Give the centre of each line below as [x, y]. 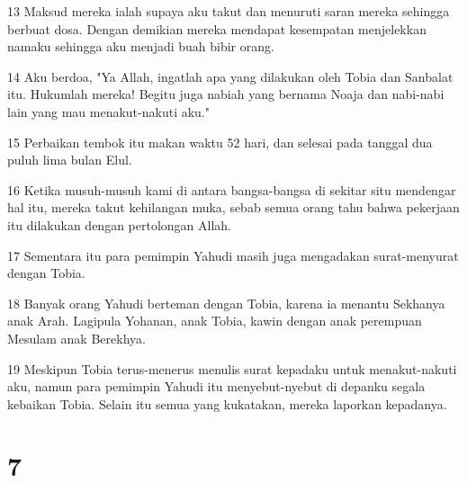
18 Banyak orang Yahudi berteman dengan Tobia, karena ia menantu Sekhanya [226, 303]
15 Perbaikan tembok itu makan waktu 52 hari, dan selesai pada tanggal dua [220, 142]
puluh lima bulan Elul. [70, 160]
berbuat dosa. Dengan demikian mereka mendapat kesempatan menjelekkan [217, 28]
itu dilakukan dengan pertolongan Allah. [120, 224]
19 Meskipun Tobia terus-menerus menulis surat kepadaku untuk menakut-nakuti [232, 368]
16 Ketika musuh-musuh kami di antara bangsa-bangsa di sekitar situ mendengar [232, 189]
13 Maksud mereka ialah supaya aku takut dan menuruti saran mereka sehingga [229, 11]
